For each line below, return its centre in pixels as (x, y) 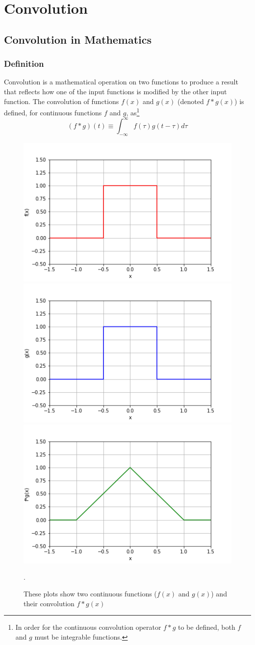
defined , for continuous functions (53, 112)
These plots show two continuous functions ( (90, 594)
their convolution (49, 603)
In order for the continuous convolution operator (88, 627)
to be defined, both (206, 627)
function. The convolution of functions (62, 101)
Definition (24, 64)
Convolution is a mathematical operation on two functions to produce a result (121, 82)
